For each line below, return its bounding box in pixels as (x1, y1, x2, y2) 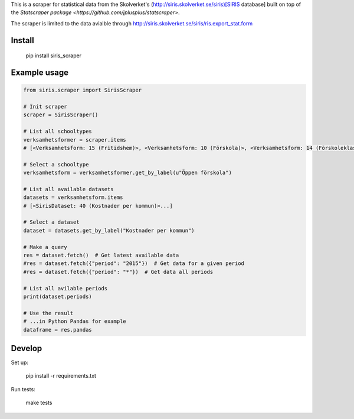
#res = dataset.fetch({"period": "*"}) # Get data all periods (23, 269, 214, 275)
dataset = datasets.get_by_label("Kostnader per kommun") (23, 227, 195, 234)
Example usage (11, 68, 69, 77)
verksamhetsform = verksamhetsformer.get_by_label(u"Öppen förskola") (23, 169, 232, 176)
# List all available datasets (23, 186, 114, 192)
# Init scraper (23, 103, 67, 110)
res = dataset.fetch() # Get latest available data (23, 252, 179, 258)
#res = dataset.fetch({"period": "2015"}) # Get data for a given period (23, 260, 245, 267)
